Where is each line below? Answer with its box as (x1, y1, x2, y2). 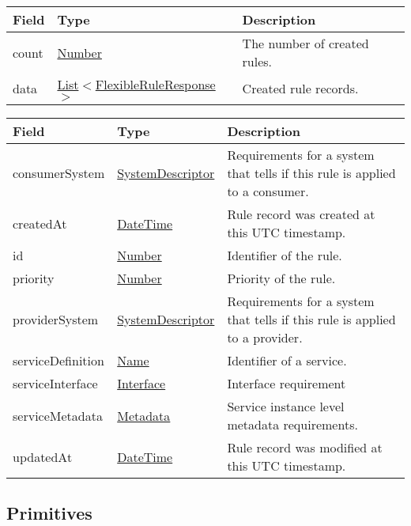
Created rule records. (242, 79, 359, 97)
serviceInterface (13, 374, 98, 392)
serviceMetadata (13, 406, 103, 425)
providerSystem (13, 310, 99, 328)
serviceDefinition (13, 351, 104, 369)
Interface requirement (227, 374, 346, 392)
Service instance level (227, 397, 345, 415)
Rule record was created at (227, 205, 375, 223)
